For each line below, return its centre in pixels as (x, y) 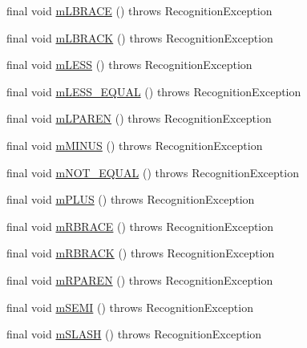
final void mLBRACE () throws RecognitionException (139, 10)
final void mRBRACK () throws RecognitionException (141, 253)
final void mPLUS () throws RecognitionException (131, 199)
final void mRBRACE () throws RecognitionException (140, 226)
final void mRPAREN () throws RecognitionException (140, 279)
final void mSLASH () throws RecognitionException (134, 334)
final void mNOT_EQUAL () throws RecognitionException (153, 172)
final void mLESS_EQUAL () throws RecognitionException (154, 91)
